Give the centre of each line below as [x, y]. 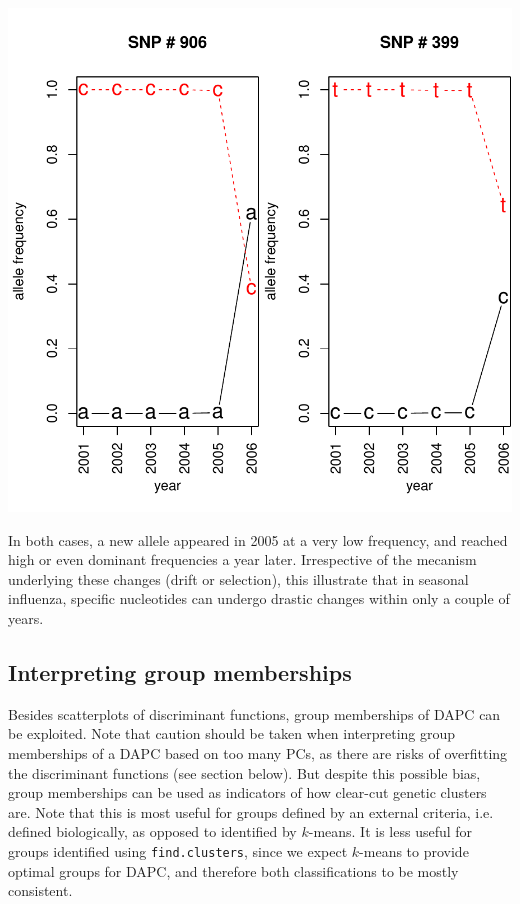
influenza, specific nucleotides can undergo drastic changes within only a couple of [259, 598]
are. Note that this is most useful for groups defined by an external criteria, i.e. [251, 811]
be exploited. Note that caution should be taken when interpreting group [232, 733]
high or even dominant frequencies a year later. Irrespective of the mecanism [242, 559]
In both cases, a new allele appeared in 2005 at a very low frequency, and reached [258, 539]
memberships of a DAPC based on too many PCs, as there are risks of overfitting [258, 752]
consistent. [40, 890]
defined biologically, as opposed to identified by [152, 831]
